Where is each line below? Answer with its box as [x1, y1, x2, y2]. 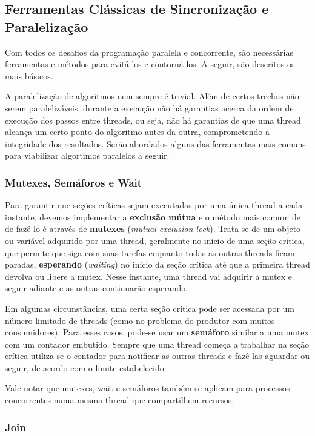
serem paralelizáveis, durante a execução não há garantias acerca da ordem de [5, 101, 294, 114]
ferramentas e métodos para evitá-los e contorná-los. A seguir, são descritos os [5, 58, 295, 70]
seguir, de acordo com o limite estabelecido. [5, 361, 167, 374]
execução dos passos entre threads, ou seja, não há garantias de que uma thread [5, 113, 301, 126]
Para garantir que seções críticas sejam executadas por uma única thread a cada [5, 199, 303, 211]
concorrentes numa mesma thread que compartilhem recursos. [5, 394, 234, 406]
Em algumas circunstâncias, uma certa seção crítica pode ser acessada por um [5, 302, 295, 314]
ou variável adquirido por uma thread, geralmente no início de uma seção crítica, [5, 234, 305, 246]
